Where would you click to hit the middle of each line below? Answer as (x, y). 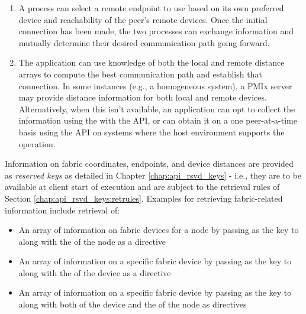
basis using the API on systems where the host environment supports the (152, 132)
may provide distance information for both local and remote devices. (143, 97)
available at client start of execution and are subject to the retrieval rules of (142, 187)
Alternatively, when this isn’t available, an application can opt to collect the (157, 109)
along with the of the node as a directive (92, 241)
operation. (37, 143)
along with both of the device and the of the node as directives (133, 304)
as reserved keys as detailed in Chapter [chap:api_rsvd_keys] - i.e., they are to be (153, 175)
